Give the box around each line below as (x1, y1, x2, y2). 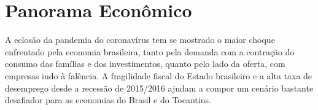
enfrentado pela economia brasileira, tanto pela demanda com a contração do (5, 45, 295, 58)
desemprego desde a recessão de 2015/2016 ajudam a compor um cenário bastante (5, 81, 314, 94)
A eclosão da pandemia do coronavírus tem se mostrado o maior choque (5, 33, 275, 46)
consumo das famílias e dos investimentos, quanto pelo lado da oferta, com (5, 57, 285, 70)
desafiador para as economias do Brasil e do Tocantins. (5, 93, 211, 106)
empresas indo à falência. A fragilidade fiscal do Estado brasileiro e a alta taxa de (5, 69, 312, 82)
